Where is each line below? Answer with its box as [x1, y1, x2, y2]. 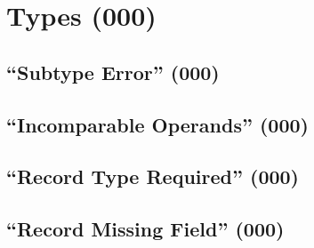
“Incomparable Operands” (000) [6, 110, 309, 138]
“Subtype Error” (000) [6, 58, 220, 85]
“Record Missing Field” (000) [6, 215, 285, 243]
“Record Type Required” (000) [6, 163, 300, 190]
